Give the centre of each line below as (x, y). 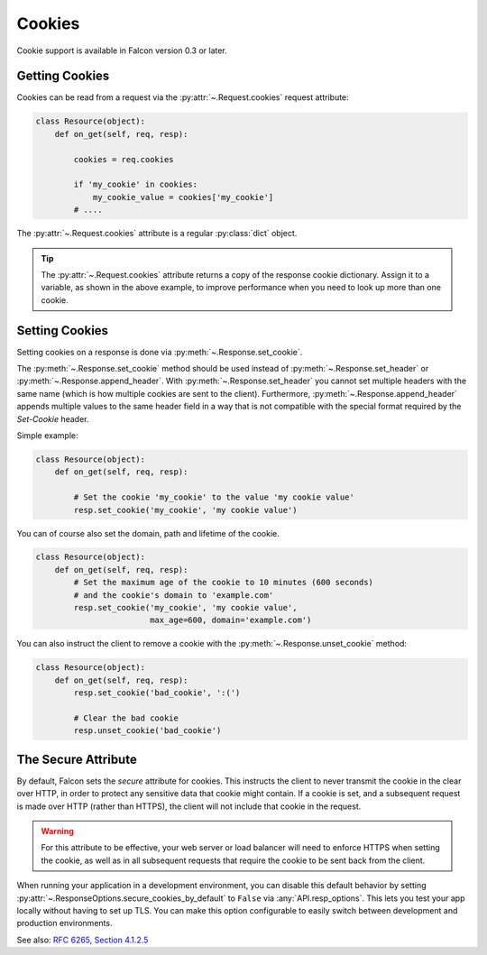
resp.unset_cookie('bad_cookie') (147, 731)
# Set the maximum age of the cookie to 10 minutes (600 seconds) (224, 583)
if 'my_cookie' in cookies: (136, 184)
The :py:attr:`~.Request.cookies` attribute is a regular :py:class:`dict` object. (157, 234)
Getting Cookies (63, 76)
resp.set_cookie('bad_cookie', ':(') (157, 693)
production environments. (64, 923)
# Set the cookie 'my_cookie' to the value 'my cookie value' (214, 497)
